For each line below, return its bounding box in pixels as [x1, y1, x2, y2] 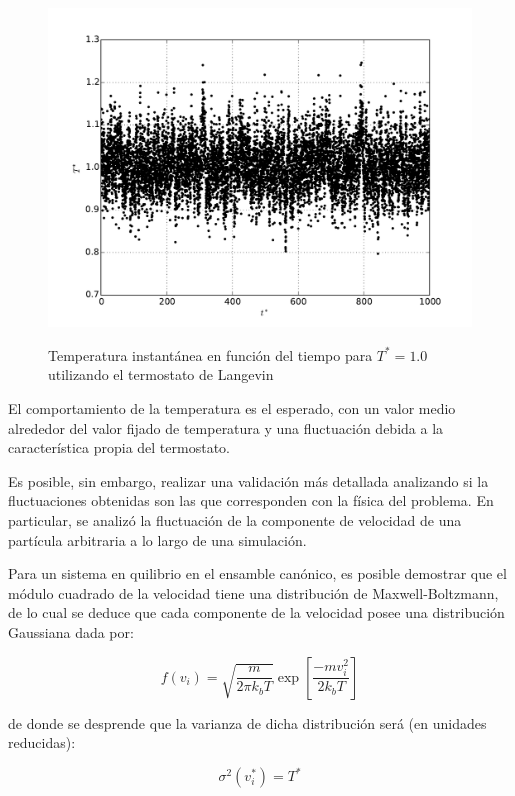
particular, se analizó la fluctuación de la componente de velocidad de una [8, 509, 462, 530]
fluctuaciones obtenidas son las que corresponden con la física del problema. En [8, 490, 494, 511]
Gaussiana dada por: [8, 621, 134, 642]
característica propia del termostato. [8, 437, 230, 458]
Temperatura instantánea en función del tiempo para [48, 344, 373, 365]
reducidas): [8, 732, 76, 753]
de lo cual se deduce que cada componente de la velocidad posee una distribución [8, 602, 505, 623]
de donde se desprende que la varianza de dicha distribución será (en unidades [8, 712, 487, 733]
